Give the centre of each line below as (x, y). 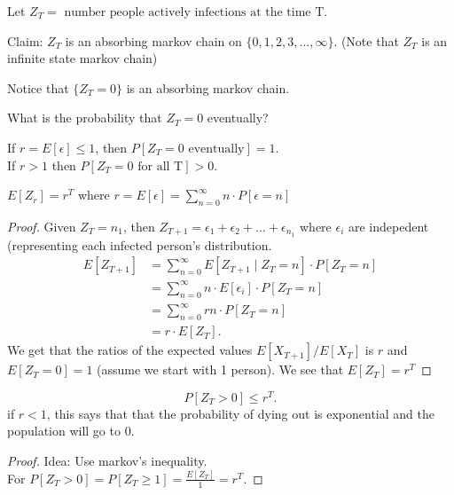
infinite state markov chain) (82, 58)
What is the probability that (85, 118)
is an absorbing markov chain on (153, 40)
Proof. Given (42, 226)
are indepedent (389, 226)
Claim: (25, 40)
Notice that (38, 87)
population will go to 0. (71, 431)
